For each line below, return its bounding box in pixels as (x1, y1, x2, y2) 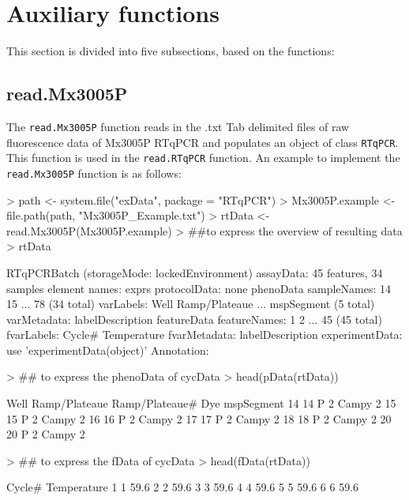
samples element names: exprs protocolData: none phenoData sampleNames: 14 (6, 280, 391, 296)
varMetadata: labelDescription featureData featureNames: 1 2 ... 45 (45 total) (6, 310, 382, 327)
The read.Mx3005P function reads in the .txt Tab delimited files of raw (6, 118, 350, 134)
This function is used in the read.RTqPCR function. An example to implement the (6, 149, 400, 166)
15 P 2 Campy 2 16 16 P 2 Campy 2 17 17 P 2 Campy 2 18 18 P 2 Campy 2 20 (6, 410, 392, 427)
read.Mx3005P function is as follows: (6, 164, 182, 181)
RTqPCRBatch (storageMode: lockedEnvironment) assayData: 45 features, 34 (6, 264, 383, 280)
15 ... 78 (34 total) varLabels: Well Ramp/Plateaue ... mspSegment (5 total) (6, 295, 375, 312)
